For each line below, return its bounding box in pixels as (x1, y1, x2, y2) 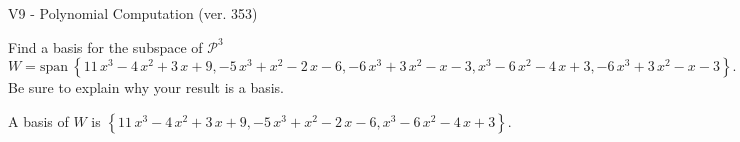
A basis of (8, 110, 69, 131)
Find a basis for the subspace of (8, 36, 203, 57)
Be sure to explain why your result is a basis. (8, 77, 285, 98)
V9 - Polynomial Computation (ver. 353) (8, 3, 258, 23)
